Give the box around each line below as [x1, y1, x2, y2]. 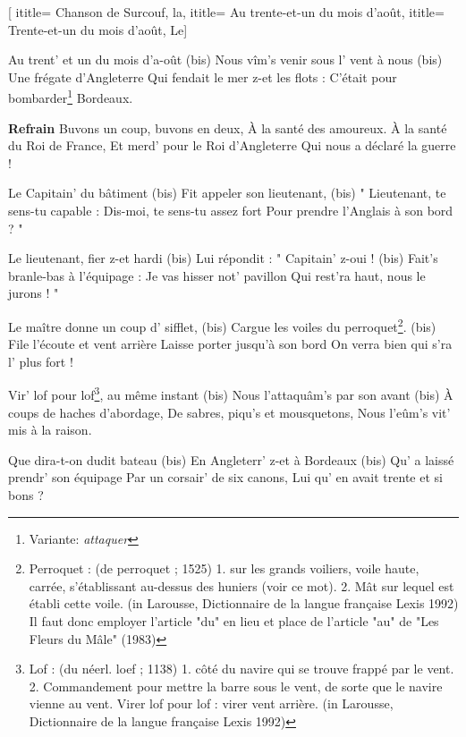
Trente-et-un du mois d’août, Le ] [8, 20, 188, 38]
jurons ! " [8, 284, 59, 302]
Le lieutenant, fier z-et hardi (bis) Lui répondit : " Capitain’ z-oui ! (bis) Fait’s [8, 249, 438, 267]
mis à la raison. [8, 420, 92, 439]
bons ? [8, 486, 44, 504]
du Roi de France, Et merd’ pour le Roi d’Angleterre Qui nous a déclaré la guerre [8, 136, 456, 155]
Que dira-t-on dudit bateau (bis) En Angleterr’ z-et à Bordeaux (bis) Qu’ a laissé [8, 450, 454, 469]
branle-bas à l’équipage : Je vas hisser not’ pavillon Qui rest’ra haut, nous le [8, 266, 426, 284]
